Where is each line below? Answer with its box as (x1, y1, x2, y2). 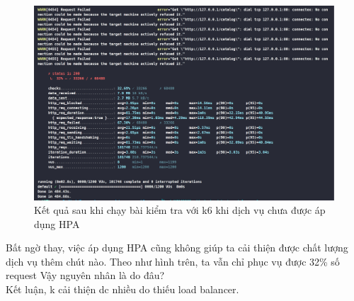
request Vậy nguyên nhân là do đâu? (6, 268, 165, 283)
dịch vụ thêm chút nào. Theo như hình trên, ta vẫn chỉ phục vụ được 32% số (6, 254, 340, 268)
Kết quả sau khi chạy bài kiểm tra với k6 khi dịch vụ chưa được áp (34, 203, 326, 217)
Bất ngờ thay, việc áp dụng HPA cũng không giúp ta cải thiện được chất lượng (6, 240, 348, 255)
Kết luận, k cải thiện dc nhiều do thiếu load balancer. (6, 282, 239, 297)
